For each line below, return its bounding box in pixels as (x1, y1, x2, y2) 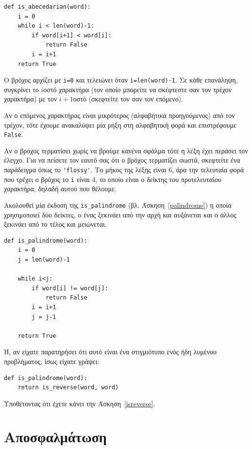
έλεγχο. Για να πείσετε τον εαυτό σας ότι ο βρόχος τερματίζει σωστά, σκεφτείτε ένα (4, 155, 240, 165)
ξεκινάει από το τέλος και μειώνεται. (4, 219, 107, 229)
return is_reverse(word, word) (17, 384, 119, 391)
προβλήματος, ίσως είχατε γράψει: (4, 356, 100, 366)
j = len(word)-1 (17, 256, 70, 263)
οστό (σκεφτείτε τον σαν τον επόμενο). (73, 94, 184, 104)
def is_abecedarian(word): (4, 3, 91, 10)
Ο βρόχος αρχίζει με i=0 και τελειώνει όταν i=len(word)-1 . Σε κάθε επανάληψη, (4, 75, 238, 85)
